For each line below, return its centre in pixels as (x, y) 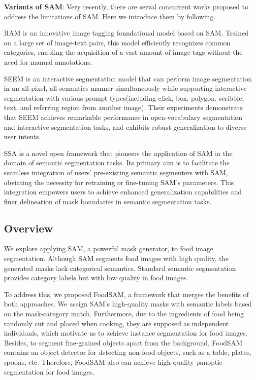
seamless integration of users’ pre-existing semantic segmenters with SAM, (116, 172)
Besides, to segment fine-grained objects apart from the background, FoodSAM (123, 342)
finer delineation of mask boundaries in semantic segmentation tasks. (108, 201)
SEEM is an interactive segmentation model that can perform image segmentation (128, 78)
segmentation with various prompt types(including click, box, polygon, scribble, (124, 97)
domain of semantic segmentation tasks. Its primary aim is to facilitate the (117, 163)
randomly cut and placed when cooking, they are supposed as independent (116, 323)
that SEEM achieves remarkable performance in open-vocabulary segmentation (123, 117)
